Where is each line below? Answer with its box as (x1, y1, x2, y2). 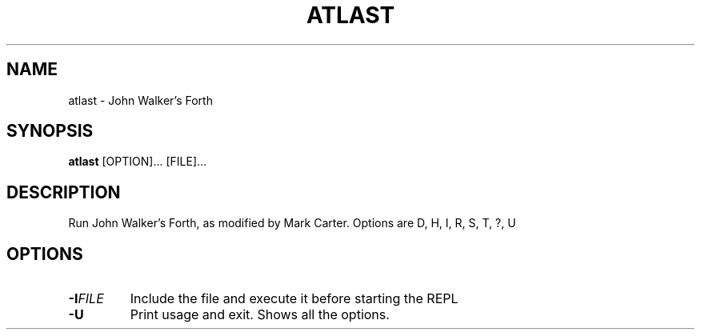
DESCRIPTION (6, 182, 121, 202)
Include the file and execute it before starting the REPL (130, 290, 459, 307)
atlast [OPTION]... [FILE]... (68, 154, 207, 169)
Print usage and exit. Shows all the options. (130, 306, 390, 323)
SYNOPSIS (6, 121, 94, 142)
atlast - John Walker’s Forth (68, 93, 213, 107)
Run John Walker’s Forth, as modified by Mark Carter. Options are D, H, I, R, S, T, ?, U (68, 216, 516, 230)
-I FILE (68, 290, 104, 307)
